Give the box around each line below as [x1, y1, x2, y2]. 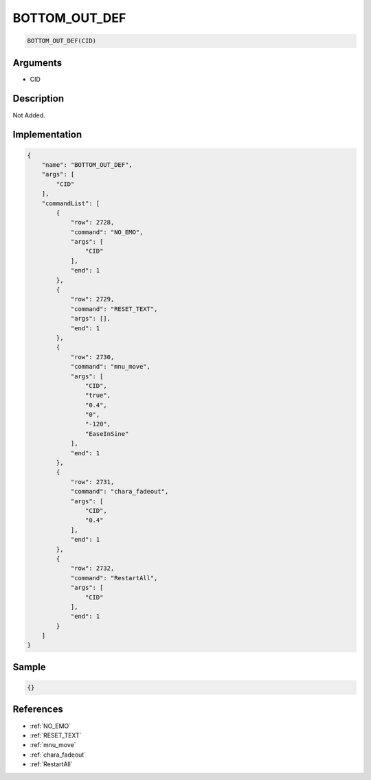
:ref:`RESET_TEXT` [30, 731, 82, 739]
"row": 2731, [70, 478, 115, 485]
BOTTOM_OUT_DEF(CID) [27, 37, 96, 45]
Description [12, 93, 65, 104]
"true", [85, 391, 111, 400]
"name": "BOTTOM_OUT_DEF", [41, 161, 133, 168]
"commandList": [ [41, 199, 100, 207]
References [12, 704, 63, 715]
